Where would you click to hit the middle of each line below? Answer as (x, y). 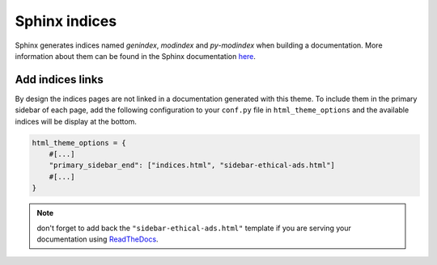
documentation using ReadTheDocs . (98, 239)
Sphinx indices (66, 21)
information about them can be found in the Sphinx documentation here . (136, 56)
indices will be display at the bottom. (76, 121)
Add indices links (59, 80)
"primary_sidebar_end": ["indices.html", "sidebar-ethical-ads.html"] (192, 165)
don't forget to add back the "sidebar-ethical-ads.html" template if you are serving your (194, 228)
